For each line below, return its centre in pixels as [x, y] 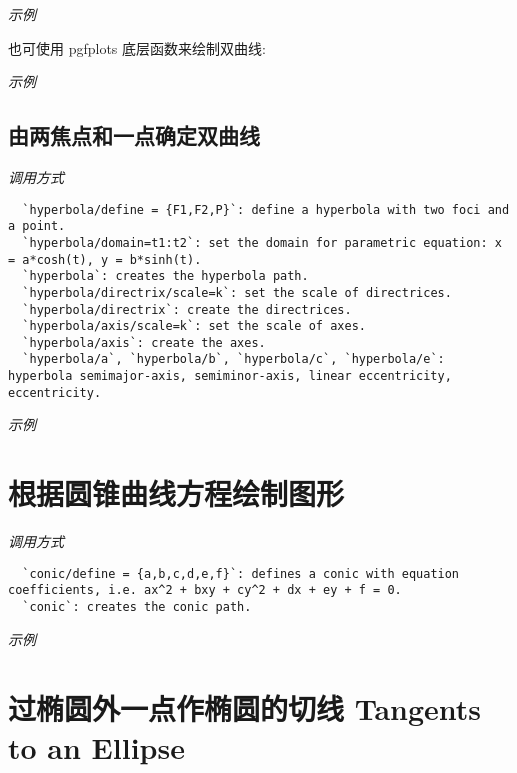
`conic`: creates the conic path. [137, 607]
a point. [37, 226]
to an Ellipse [96, 746]
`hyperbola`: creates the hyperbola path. [165, 276]
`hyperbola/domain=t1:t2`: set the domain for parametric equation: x [262, 242]
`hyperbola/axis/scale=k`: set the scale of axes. [194, 326]
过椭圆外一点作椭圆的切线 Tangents [245, 707]
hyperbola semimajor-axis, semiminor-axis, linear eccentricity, [230, 376]
